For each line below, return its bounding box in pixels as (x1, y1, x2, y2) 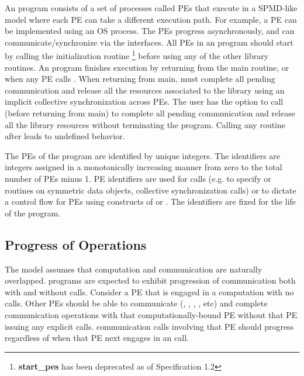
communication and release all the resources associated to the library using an (5, 84, 285, 96)
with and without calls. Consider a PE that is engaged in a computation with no (5, 285, 294, 298)
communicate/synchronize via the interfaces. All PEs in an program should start (5, 36, 293, 48)
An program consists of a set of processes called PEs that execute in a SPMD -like (5, 2, 298, 13)
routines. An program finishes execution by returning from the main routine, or (5, 61, 289, 73)
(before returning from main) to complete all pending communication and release (5, 107, 295, 119)
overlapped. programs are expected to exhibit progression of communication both (5, 274, 296, 287)
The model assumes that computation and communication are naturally (5, 263, 262, 275)
